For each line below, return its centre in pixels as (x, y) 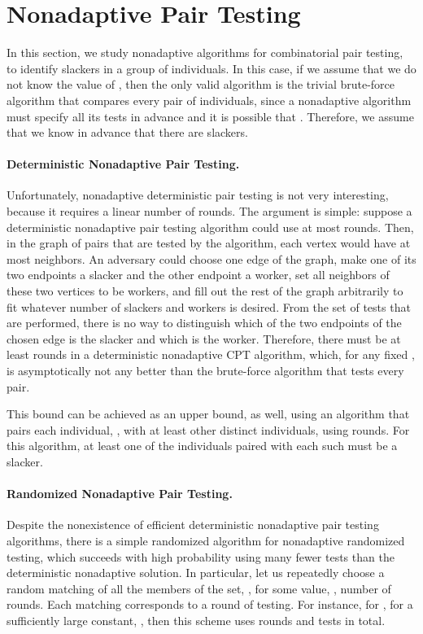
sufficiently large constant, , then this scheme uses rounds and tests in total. (196, 620)
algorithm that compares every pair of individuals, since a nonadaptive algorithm (209, 100)
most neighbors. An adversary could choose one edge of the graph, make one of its (211, 258)
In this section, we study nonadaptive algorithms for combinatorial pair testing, (205, 52)
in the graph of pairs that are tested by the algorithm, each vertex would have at (209, 243)
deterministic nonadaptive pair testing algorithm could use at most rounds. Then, (210, 227)
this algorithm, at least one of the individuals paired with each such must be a (202, 446)
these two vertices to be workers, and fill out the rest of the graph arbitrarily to (205, 291)
